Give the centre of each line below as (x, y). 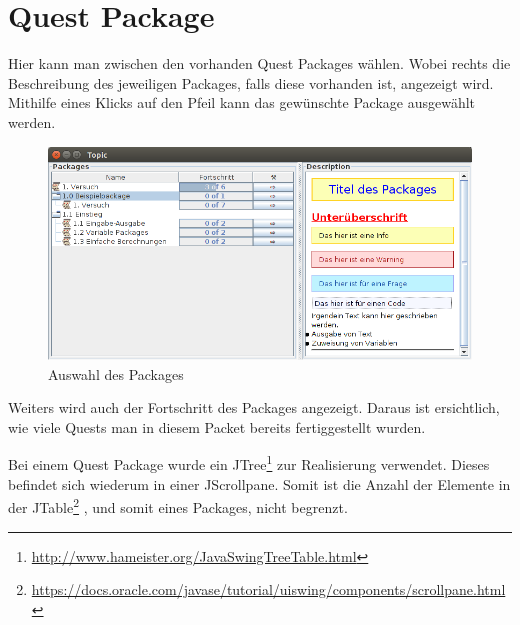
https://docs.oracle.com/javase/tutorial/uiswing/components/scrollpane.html (268, 589)
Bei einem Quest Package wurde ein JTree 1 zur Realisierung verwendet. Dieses (249, 463)
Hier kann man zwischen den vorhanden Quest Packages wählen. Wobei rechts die (259, 63)
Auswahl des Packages (116, 373)
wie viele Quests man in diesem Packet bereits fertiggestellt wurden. (217, 426)
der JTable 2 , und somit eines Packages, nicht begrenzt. (178, 505)
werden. (32, 121)
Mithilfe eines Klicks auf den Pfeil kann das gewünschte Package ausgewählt (242, 102)
